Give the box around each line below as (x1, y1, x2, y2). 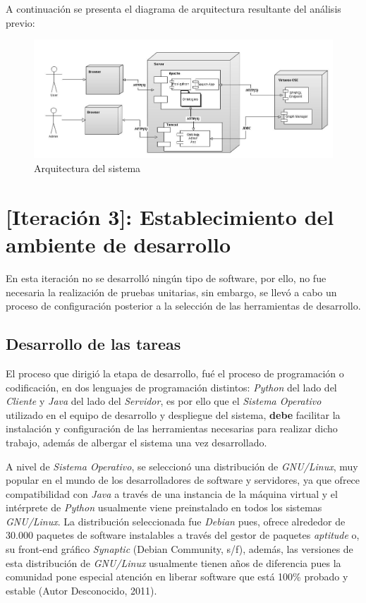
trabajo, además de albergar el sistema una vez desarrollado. (6, 434, 267, 449)
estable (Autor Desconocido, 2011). (6, 583, 157, 597)
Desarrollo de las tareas (6, 333, 181, 355)
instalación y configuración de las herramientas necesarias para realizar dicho (6, 421, 338, 436)
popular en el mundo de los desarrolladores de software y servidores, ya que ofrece (6, 473, 360, 487)
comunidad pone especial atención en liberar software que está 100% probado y (6, 569, 348, 584)
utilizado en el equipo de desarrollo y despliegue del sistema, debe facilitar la (6, 407, 341, 422)
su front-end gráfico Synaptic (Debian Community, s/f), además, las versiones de (6, 542, 353, 556)
